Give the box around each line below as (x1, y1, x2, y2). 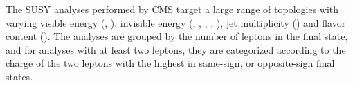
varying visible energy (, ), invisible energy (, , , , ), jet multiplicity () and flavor (6, 15, 346, 30)
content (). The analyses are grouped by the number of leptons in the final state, (6, 29, 348, 43)
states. (6, 69, 33, 83)
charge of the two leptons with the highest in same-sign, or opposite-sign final (6, 56, 335, 70)
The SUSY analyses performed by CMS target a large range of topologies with (6, 2, 339, 16)
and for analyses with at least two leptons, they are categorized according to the (6, 42, 346, 56)
